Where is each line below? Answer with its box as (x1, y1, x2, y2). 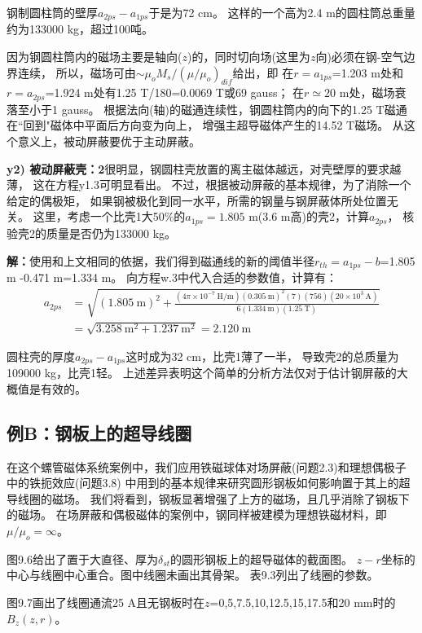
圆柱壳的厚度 (7, 347, 75, 364)
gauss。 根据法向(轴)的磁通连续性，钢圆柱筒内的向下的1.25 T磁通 (61, 100, 407, 117)
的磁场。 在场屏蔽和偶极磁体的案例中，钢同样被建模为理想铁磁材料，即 (7, 506, 387, 523)
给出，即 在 (232, 64, 294, 81)
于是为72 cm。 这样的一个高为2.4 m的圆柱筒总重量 (148, 4, 415, 20)
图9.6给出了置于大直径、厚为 (7, 550, 158, 567)
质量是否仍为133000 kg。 (46, 224, 177, 241)
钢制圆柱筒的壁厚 (7, 4, 98, 20)
